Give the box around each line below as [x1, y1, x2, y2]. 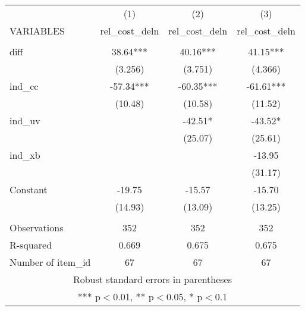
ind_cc [10, 79, 39, 93]
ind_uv [10, 114, 40, 127]
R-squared [10, 238, 52, 252]
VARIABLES [10, 24, 65, 37]
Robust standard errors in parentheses [73, 272, 232, 286]
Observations [10, 221, 64, 234]
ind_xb [10, 148, 40, 162]
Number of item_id [10, 255, 91, 269]
